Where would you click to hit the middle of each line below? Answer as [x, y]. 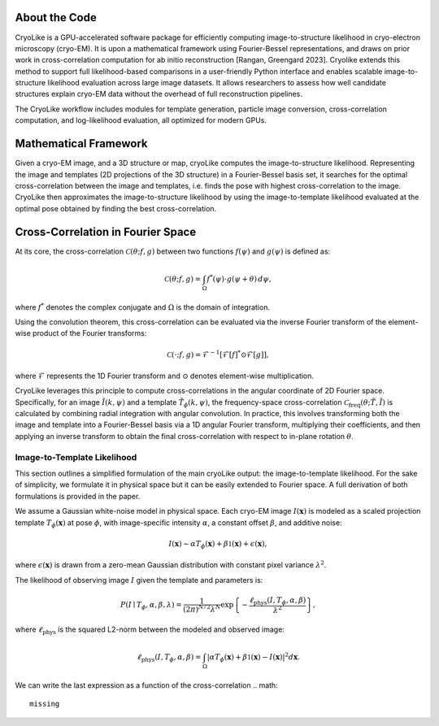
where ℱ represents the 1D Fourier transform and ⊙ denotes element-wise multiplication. [165, 376]
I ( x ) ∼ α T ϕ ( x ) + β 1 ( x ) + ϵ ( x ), [218, 545]
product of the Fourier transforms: [90, 333]
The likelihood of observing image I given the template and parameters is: [139, 580]
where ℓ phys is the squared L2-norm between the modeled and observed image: [150, 630]
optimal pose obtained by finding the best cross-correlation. [116, 208]
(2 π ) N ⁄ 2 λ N [202, 608]
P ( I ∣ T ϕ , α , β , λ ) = [151, 606]
